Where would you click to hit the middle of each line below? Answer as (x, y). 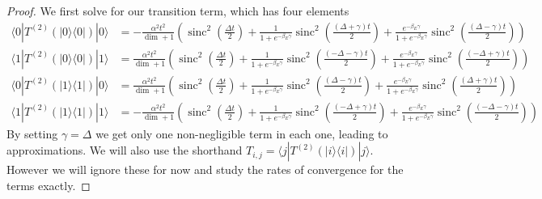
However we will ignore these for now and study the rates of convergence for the (205, 169)
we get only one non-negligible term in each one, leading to (242, 133)
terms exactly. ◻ (49, 185)
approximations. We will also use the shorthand (125, 150)
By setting (32, 133)
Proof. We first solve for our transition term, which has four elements (178, 11)
